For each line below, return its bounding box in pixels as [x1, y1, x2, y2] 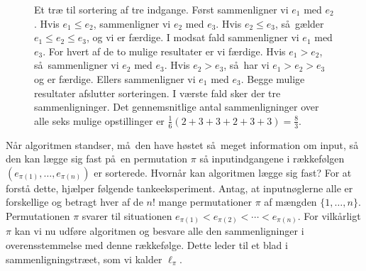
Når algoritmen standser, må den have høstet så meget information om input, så [6, 137, 359, 152]
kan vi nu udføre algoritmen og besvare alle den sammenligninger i [14, 223, 304, 238]
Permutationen [6, 208, 70, 223]
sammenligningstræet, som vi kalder [6, 251, 162, 266]
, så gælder [274, 16, 324, 31]
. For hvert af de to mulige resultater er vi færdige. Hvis [43, 43, 286, 58]
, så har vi [223, 57, 270, 72]
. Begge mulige [240, 71, 305, 86]
